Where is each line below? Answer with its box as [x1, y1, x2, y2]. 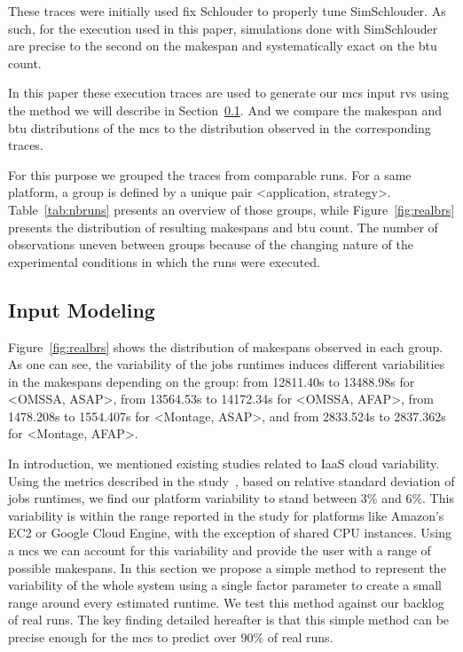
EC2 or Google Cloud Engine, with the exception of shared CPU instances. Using [8, 523, 452, 542]
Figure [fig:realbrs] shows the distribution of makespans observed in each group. [8, 337, 443, 356]
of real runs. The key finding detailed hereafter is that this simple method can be [8, 610, 450, 629]
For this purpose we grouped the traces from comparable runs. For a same [8, 165, 412, 184]
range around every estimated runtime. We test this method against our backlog [8, 593, 444, 611]
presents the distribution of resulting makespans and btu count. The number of [8, 217, 438, 236]
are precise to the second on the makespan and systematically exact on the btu [8, 36, 437, 55]
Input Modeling [8, 295, 155, 323]
